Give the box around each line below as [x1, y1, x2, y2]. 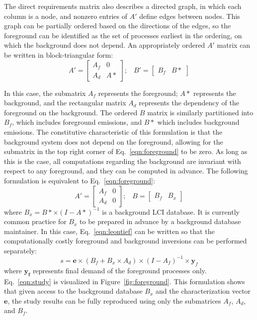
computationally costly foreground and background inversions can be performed [4, 236, 247, 246]
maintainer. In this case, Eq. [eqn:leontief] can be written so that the [4, 226, 215, 236]
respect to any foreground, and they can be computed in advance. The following [4, 165, 248, 176]
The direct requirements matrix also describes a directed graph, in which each [4, 1, 242, 11]
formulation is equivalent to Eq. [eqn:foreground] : [4, 175, 155, 185]
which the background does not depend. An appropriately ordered [4, 40, 205, 50]
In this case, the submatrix [4, 87, 86, 98]
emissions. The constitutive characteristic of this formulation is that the [4, 126, 223, 137]
